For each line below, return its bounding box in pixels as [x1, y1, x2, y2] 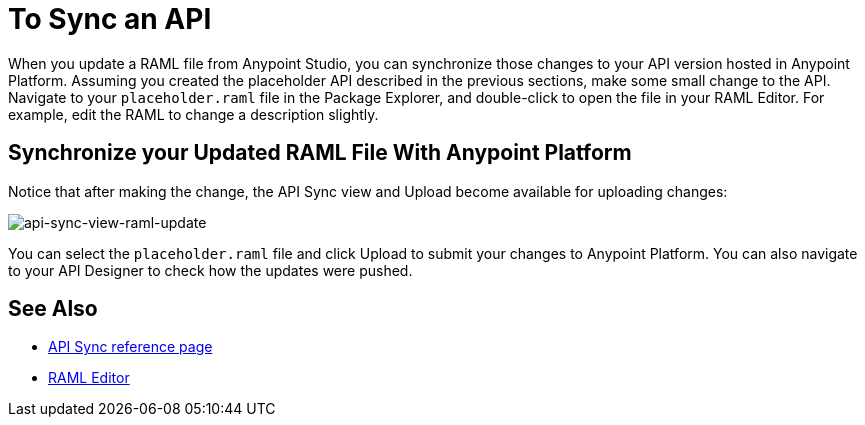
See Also [8, 296, 98, 322]
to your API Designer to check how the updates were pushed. [8, 261, 413, 279]
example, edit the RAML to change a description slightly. [8, 105, 379, 123]
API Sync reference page [48, 338, 213, 356]
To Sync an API [8, 2, 212, 36]
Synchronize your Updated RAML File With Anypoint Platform [8, 140, 632, 166]
